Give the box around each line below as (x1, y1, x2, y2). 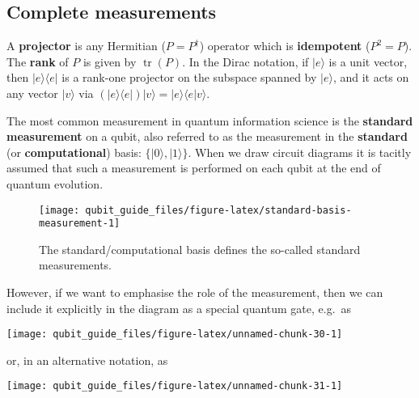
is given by (83, 53, 137, 70)
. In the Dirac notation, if (182, 53, 309, 70)
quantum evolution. (6, 175, 104, 192)
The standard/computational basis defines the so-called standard (39, 240, 361, 257)
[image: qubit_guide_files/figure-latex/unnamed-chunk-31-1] (6, 380, 343, 392)
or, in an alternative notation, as (6, 351, 168, 368)
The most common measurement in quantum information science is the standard (6, 112, 413, 129)
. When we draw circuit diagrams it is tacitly (188, 143, 412, 160)
